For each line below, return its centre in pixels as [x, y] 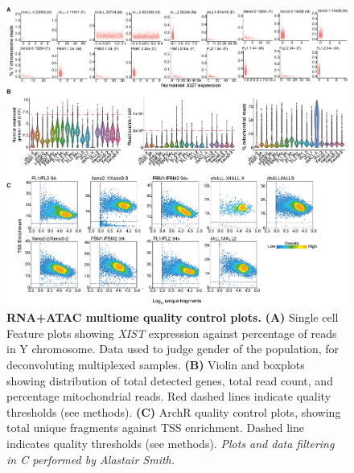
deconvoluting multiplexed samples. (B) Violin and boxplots [156, 364]
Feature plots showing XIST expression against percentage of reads [172, 333]
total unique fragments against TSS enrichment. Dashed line [155, 428]
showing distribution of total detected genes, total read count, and [170, 380]
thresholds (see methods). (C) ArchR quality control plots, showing [174, 411]
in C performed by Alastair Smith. [91, 459]
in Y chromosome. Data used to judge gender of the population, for [173, 349]
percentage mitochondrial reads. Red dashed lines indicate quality [169, 396]
